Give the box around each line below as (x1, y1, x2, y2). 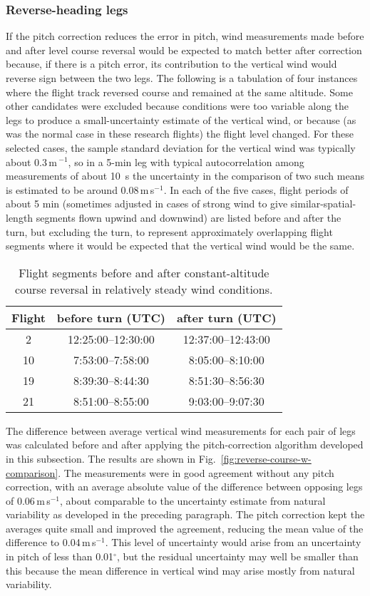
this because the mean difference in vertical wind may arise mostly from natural (6, 562, 355, 577)
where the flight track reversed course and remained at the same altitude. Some (6, 84, 353, 99)
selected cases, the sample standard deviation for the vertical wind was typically (6, 140, 356, 155)
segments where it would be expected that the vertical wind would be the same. (6, 238, 355, 253)
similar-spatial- (290, 196, 356, 211)
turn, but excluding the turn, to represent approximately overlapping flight (6, 224, 333, 239)
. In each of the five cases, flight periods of (163, 182, 349, 197)
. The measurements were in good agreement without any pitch (58, 465, 334, 480)
